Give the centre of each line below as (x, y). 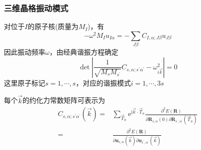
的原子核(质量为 (53, 26)
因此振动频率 (25, 52)
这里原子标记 (25, 82)
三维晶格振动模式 (36, 8)
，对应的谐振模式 (103, 82)
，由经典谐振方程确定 (84, 52)
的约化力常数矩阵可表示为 (64, 100)
